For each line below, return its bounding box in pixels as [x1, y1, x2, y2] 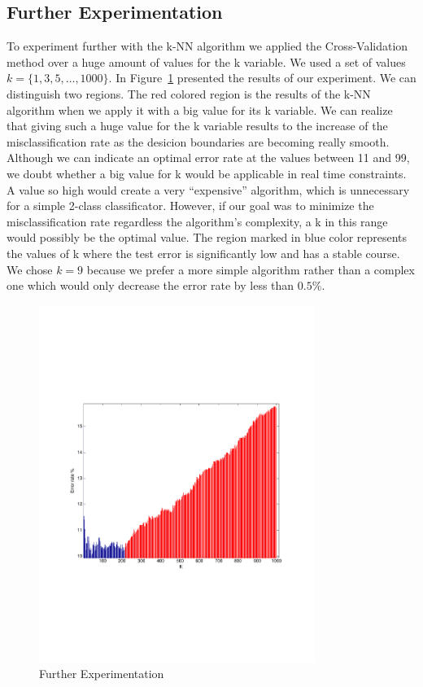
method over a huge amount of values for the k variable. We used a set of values [7, 53, 406, 70]
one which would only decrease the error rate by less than [7, 277, 294, 294]
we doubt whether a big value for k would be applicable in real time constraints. [7, 164, 407, 182]
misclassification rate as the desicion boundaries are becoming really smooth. [7, 133, 390, 150]
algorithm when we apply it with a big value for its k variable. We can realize [7, 101, 393, 118]
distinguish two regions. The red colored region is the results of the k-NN [7, 85, 371, 102]
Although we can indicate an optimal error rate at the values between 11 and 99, [7, 149, 410, 166]
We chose [7, 260, 53, 278]
